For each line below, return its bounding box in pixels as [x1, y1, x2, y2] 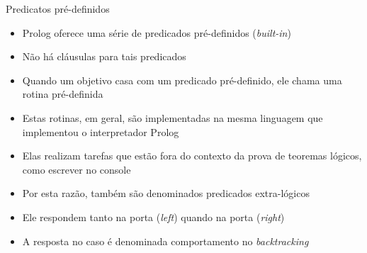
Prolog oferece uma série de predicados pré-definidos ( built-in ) [22, 25, 291, 40]
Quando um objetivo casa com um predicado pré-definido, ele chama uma [22, 72, 342, 87]
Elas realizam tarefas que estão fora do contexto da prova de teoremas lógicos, [22, 148, 362, 163]
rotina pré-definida [22, 86, 103, 101]
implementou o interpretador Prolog [22, 124, 179, 139]
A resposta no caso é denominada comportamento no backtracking [22, 233, 309, 248]
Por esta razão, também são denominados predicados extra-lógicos [22, 186, 310, 201]
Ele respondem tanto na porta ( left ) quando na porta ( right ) [22, 209, 285, 224]
